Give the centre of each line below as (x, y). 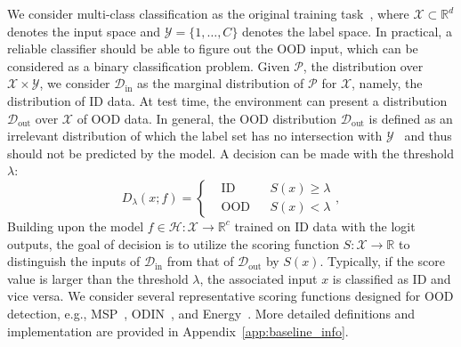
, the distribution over (363, 65)
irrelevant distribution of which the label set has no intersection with (195, 136)
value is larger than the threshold (98, 278)
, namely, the (387, 83)
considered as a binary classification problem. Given (149, 65)
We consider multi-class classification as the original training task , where (208, 13)
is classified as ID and (392, 278)
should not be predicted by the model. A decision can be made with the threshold (230, 153)
